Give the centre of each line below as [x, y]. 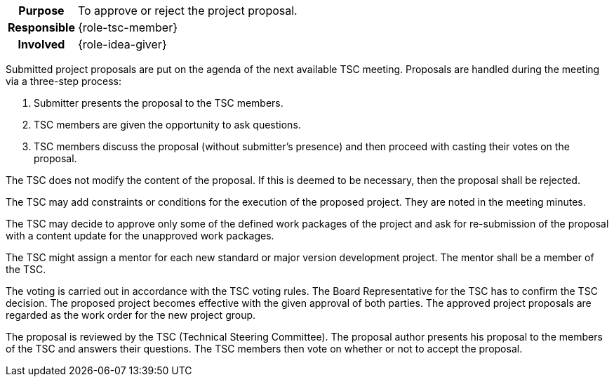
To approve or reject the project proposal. [187, 11]
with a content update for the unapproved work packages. [140, 236]
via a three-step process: [64, 81]
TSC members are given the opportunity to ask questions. [167, 125]
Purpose [41, 11]
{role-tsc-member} [128, 27]
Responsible [41, 27]
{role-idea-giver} [122, 44]
